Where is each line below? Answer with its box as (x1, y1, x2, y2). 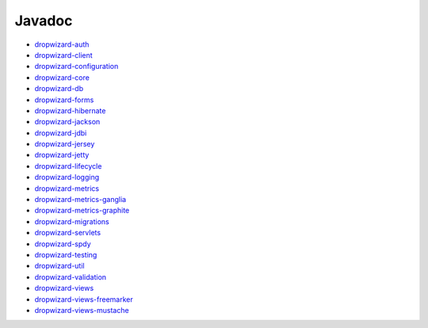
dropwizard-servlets (34, 228, 101, 238)
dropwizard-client (34, 50, 93, 59)
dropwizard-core (34, 72, 90, 82)
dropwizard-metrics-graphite (34, 206, 130, 215)
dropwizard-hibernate (34, 105, 106, 115)
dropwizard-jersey (34, 139, 95, 149)
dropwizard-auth (34, 40, 90, 49)
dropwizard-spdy (34, 238, 91, 249)
